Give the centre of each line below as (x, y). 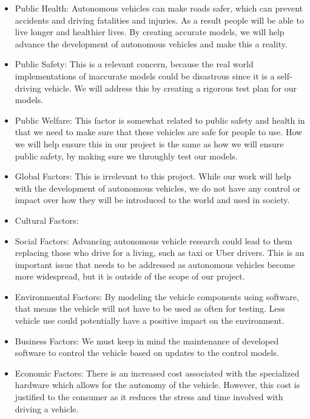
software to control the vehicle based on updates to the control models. (147, 353)
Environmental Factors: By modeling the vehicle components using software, (157, 296)
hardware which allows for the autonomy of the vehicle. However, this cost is (157, 385)
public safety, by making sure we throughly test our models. (126, 156)
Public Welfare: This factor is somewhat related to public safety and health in (160, 120)
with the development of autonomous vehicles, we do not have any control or (158, 188)
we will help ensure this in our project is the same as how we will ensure (149, 143)
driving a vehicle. (47, 408)
